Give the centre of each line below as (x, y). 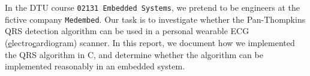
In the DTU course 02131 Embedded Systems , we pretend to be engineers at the (152, 7)
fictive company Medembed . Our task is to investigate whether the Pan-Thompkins (155, 19)
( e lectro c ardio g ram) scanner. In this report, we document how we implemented (150, 42)
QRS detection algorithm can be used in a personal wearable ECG (127, 31)
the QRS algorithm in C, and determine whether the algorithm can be (134, 54)
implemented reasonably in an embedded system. (95, 66)
